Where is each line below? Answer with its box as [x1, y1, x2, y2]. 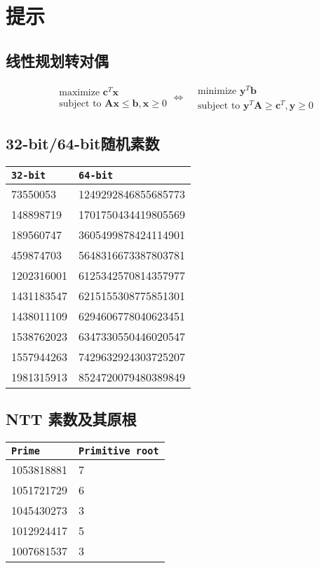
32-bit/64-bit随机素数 [6, 133, 160, 154]
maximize [59, 88, 100, 98]
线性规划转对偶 [6, 49, 109, 71]
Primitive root [79, 445, 159, 457]
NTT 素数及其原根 [6, 408, 137, 430]
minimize [198, 86, 237, 96]
